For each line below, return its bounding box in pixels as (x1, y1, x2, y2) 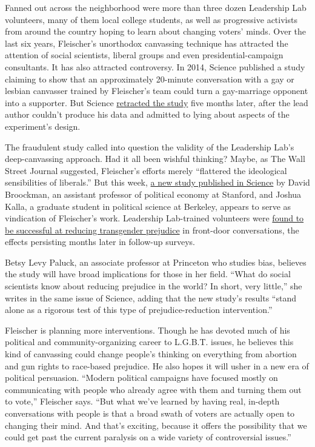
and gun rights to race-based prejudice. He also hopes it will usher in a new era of (5, 359, 309, 372)
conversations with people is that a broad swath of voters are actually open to (5, 407, 295, 419)
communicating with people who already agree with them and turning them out (5, 383, 302, 395)
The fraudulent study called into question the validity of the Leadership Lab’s (5, 140, 294, 153)
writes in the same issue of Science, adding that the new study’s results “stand (5, 291, 297, 304)
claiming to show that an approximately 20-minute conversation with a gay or (5, 72, 294, 85)
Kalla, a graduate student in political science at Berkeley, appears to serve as (5, 200, 291, 212)
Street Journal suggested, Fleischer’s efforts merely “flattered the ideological (5, 164, 287, 176)
